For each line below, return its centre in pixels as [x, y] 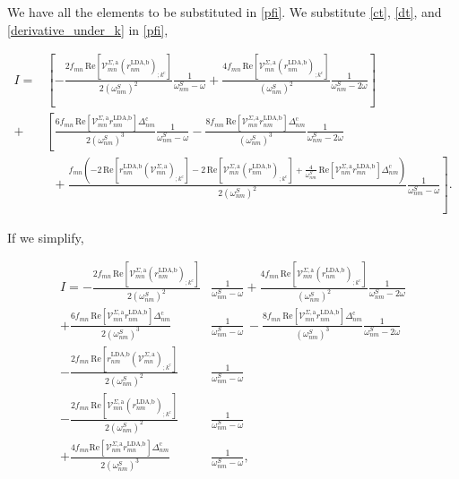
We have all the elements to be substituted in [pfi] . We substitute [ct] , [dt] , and [225, 12]
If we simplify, [46, 237]
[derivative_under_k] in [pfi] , [88, 29]
